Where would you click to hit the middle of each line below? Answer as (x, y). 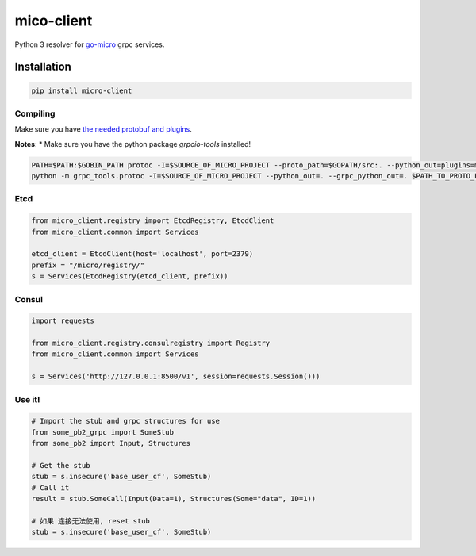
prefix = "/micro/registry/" (88, 265)
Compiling (35, 113)
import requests (63, 321)
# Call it (50, 487)
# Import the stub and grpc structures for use (125, 421)
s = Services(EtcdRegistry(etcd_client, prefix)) (130, 276)
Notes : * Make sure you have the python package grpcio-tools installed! (133, 144)
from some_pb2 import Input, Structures (111, 443)
